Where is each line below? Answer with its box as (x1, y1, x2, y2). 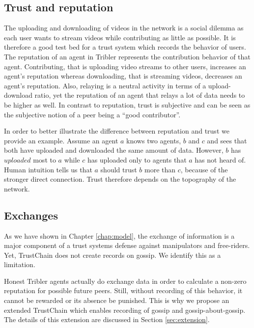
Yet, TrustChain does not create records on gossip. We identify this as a (4, 249, 221, 260)
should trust (100, 164, 137, 174)
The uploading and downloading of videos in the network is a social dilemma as (4, 23, 244, 33)
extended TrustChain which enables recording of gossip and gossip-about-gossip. (4, 304, 246, 315)
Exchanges (4, 207, 58, 222)
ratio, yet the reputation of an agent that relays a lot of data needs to (34, 90, 245, 100)
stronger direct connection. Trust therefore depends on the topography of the (4, 174, 236, 184)
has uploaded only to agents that (87, 154, 187, 164)
